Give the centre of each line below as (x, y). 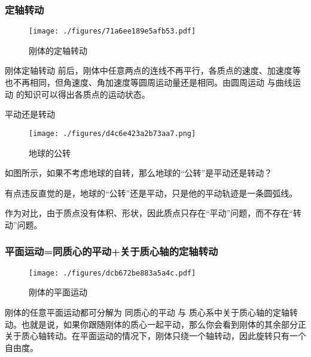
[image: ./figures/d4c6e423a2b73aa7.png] (112, 133)
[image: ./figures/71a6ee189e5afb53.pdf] (112, 31)
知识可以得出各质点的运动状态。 (87, 94)
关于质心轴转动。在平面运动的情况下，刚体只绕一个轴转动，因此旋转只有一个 (155, 336)
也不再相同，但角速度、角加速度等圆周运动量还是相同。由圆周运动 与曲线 (149, 82)
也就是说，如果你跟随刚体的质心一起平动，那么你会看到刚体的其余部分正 (164, 324)
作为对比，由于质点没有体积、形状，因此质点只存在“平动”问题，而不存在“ (149, 213)
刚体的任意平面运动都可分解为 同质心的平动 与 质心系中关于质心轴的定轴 (147, 312)
